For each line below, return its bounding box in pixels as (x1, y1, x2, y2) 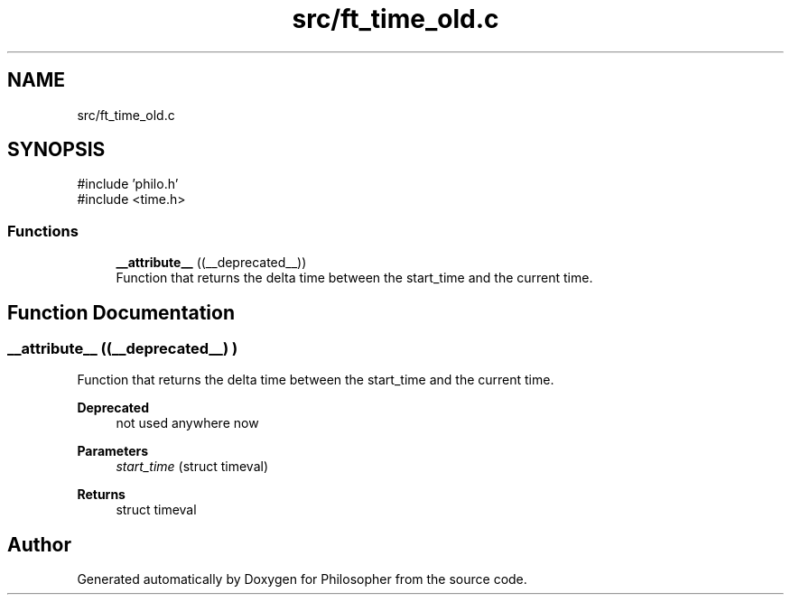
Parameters (77, 443, 149, 459)
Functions (7, 221, 79, 240)
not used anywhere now (116, 415, 259, 431)
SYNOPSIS (7, 138, 106, 162)
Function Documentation (7, 301, 235, 324)
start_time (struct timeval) (116, 458, 268, 475)
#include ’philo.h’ (77, 176, 179, 192)
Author (7, 533, 71, 556)
